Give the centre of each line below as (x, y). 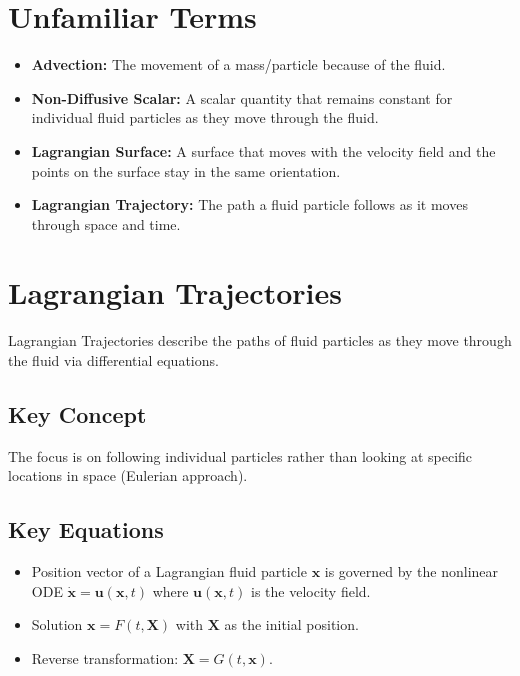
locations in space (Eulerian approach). (128, 475)
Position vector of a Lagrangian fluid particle (169, 571)
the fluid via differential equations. (113, 360)
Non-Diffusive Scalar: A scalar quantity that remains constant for (242, 97)
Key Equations (86, 529)
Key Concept (77, 413)
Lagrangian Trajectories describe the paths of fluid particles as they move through (260, 340)
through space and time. (106, 223)
